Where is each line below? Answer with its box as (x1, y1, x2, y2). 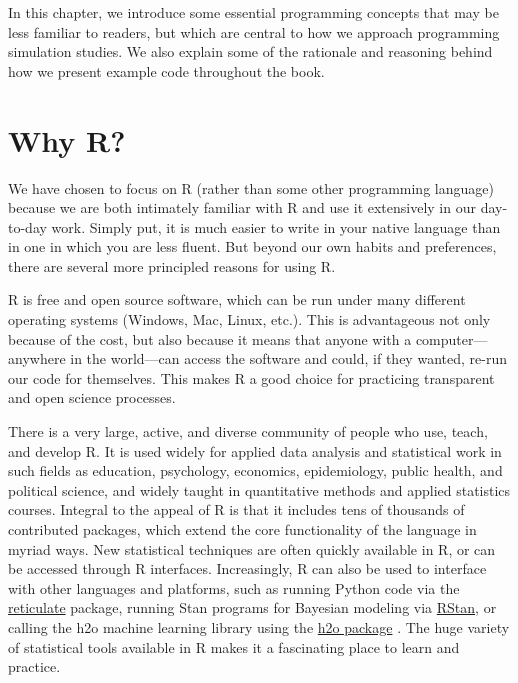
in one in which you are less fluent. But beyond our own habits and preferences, (8, 236, 497, 257)
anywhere (8, 348, 66, 369)
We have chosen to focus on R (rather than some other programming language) (8, 177, 494, 198)
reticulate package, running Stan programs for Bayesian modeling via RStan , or (8, 597, 497, 618)
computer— (415, 328, 488, 349)
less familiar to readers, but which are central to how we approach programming (8, 21, 500, 42)
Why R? (8, 119, 126, 160)
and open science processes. (8, 387, 176, 408)
